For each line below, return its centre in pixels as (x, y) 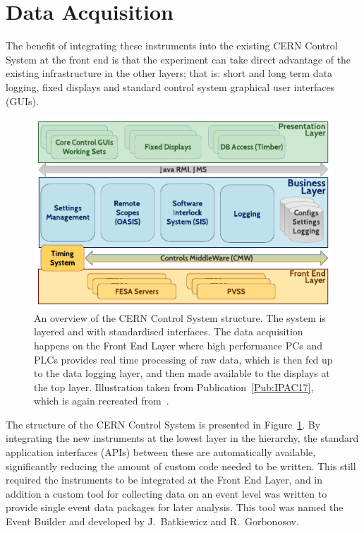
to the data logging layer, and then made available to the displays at (182, 373)
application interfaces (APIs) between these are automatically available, (161, 452)
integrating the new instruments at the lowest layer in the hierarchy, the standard (182, 438)
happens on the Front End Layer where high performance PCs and (178, 345)
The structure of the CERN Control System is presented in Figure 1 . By (163, 424)
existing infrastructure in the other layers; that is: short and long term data (169, 73)
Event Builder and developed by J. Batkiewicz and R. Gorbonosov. (152, 521)
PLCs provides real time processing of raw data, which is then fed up (183, 359)
